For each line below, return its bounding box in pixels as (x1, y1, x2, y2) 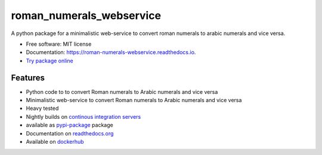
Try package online (26, 57, 74, 64)
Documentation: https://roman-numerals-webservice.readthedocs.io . (26, 49, 196, 56)
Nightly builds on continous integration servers (26, 113, 141, 120)
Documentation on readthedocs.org (26, 129, 114, 137)
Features (11, 72, 45, 83)
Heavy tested (26, 105, 59, 112)
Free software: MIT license (26, 40, 92, 48)
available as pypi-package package (26, 122, 113, 129)
